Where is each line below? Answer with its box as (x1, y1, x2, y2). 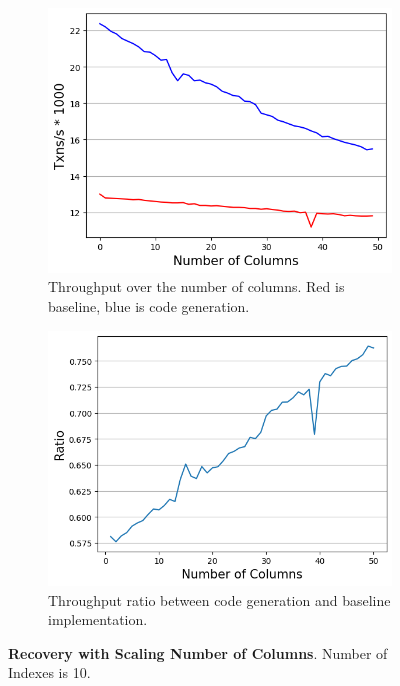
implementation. (48, 609, 148, 630)
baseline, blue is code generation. (48, 295, 250, 316)
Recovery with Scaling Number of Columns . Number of (8, 642, 388, 663)
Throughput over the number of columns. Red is (48, 276, 345, 297)
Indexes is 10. (8, 662, 91, 683)
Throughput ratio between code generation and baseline (48, 589, 391, 610)
